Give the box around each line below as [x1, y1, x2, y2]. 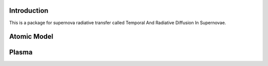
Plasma [9, 48, 33, 57]
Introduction [9, 6, 49, 15]
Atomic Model [9, 33, 54, 41]
